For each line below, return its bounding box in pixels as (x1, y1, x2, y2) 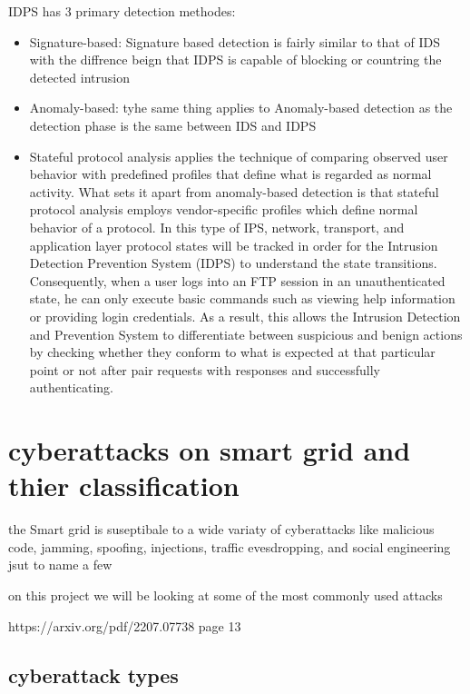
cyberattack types (8, 660, 179, 689)
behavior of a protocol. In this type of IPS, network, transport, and (29, 217, 405, 236)
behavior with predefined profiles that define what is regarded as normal (29, 164, 432, 183)
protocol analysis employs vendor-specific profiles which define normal (29, 200, 418, 219)
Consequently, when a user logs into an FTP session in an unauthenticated (29, 271, 446, 290)
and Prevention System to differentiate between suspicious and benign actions (29, 324, 463, 343)
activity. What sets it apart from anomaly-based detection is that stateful (29, 182, 439, 201)
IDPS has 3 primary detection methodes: (8, 2, 236, 20)
